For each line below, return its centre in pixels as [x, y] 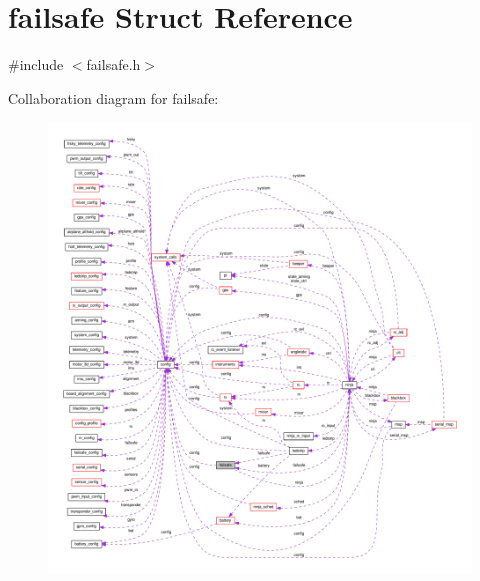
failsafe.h [113, 64]
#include [36, 64]
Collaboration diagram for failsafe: [113, 97]
